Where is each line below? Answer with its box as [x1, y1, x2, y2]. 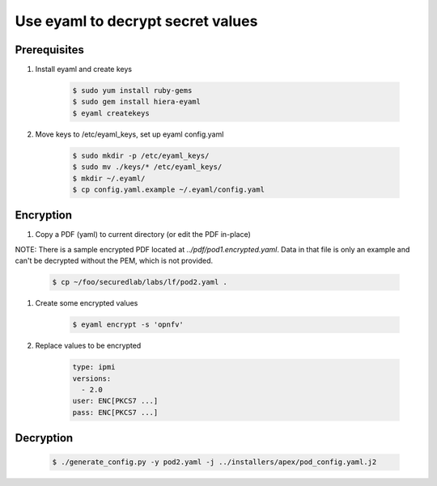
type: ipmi [72, 362, 116, 372]
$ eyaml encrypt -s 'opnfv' [72, 320, 184, 329]
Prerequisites [15, 43, 84, 57]
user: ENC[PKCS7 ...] [72, 396, 159, 406]
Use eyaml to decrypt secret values [15, 12, 258, 30]
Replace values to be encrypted [35, 340, 142, 351]
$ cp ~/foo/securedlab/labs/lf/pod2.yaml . [52, 277, 228, 287]
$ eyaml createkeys [72, 108, 150, 117]
